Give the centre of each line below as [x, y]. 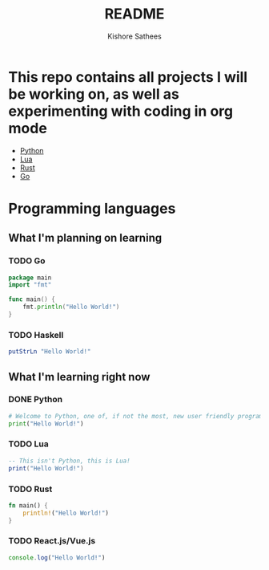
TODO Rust [30, 489]
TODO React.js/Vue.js [52, 541]
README [134, 14]
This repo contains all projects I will [128, 77]
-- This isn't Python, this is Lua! [69, 461]
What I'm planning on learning [85, 238]
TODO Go [27, 261]
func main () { [32, 299]
